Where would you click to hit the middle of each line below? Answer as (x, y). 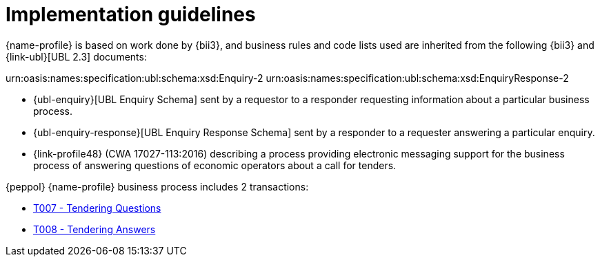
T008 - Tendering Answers (94, 229)
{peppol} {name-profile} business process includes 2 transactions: (157, 186)
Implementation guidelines (131, 14)
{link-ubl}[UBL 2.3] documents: (76, 56)
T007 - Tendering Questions (97, 208)
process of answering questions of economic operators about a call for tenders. (215, 165)
